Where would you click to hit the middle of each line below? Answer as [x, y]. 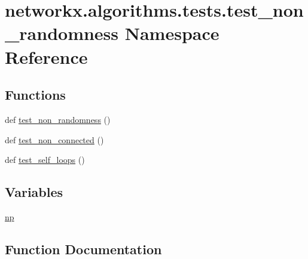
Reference [46, 56]
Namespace [172, 33]
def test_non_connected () [54, 139]
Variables [34, 192]
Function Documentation [83, 249]
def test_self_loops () [45, 160]
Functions [35, 95]
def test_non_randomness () [58, 119]
